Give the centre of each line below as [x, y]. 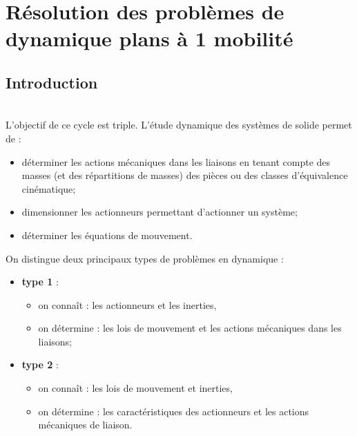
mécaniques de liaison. [85, 425]
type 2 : [40, 364]
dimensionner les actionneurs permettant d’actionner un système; [160, 212]
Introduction [52, 82]
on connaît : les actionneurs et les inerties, [127, 304]
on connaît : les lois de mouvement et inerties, [135, 388]
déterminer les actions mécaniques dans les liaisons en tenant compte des [176, 161]
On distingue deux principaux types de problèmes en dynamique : [145, 258]
